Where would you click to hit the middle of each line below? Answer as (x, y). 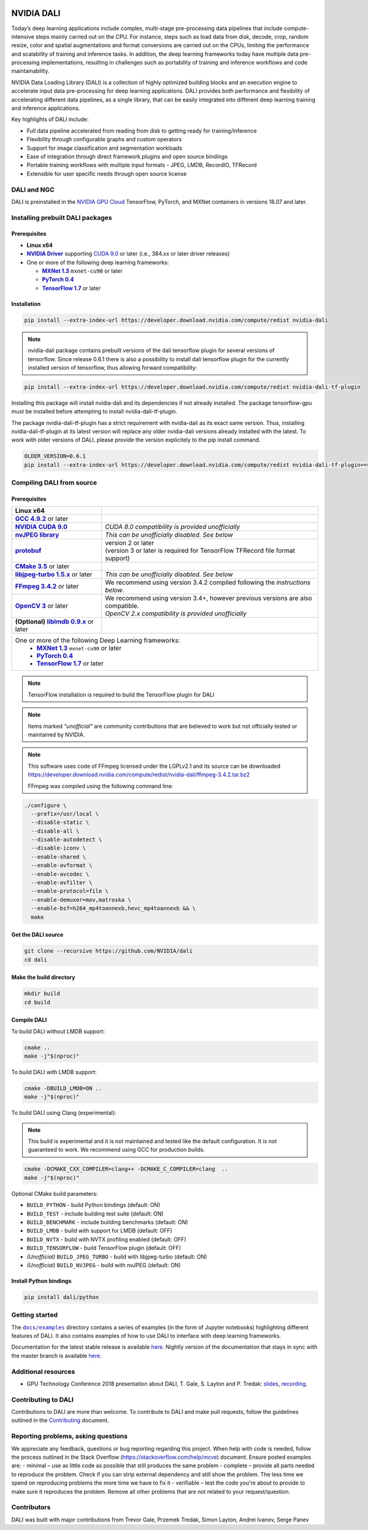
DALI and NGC (33, 189)
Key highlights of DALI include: (50, 119)
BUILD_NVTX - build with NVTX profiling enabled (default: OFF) (106, 1239)
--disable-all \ (55, 831)
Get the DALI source (37, 935)
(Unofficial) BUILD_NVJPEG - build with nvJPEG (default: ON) (104, 1265)
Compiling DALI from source (54, 483)
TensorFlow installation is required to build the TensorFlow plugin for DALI (121, 695)
